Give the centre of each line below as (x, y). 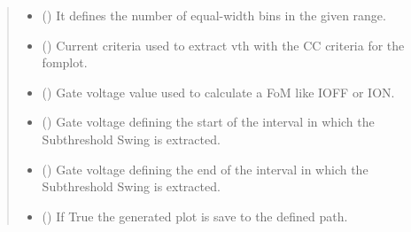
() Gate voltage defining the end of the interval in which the (205, 169)
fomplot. (65, 62)
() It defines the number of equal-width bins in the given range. (214, 15)
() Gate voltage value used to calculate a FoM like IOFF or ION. (218, 92)
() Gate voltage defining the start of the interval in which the (208, 122)
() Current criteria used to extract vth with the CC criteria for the (223, 45)
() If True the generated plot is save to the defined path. (195, 216)
